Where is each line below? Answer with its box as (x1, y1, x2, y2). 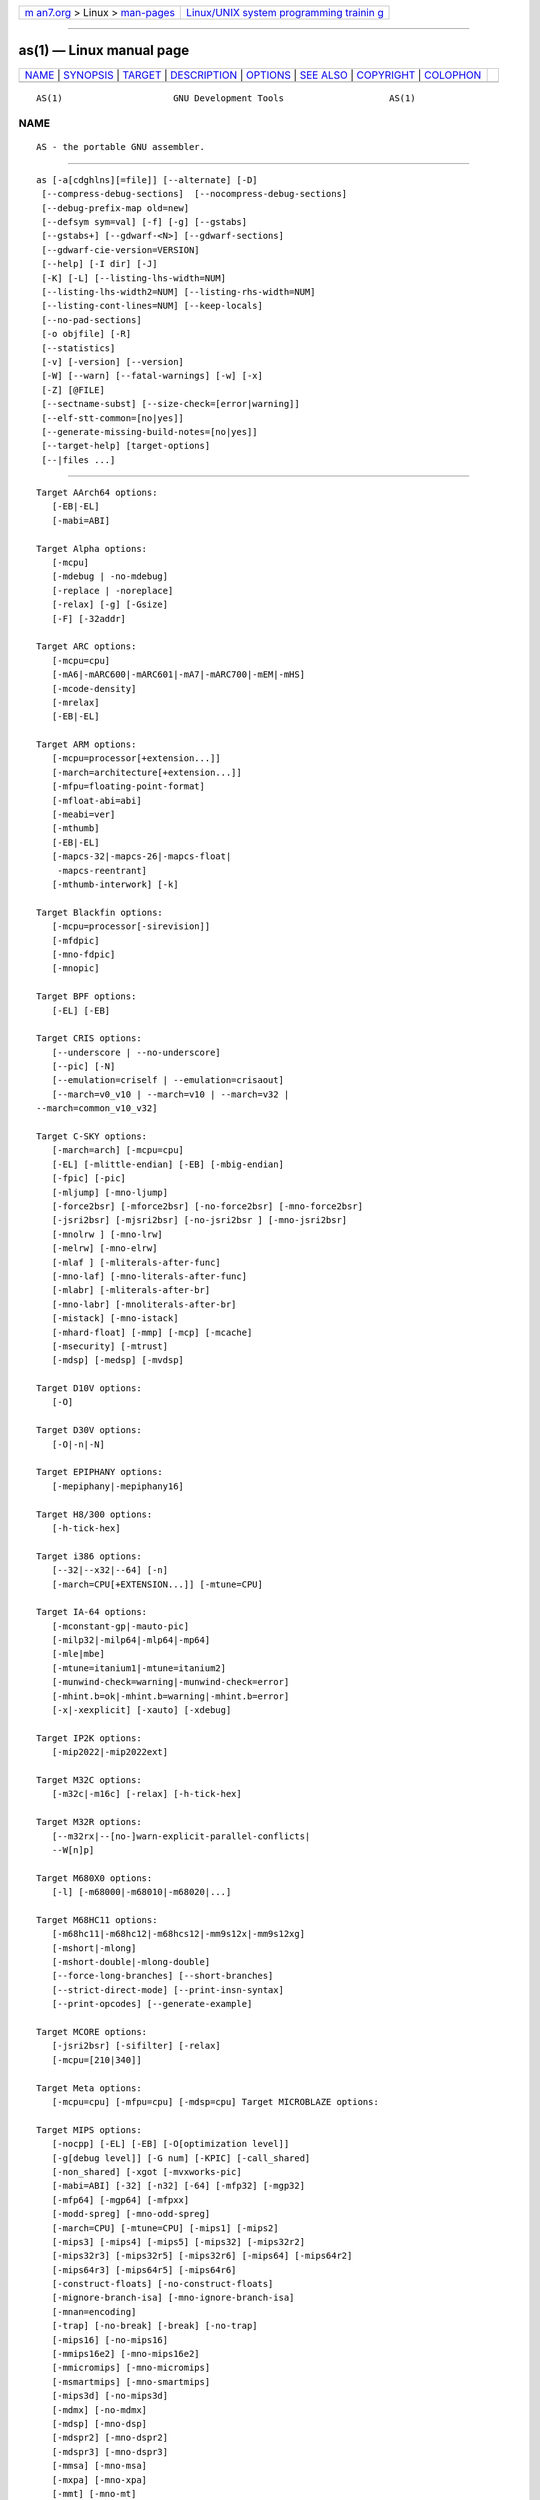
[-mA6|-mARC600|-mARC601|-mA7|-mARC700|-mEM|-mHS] (51, 669, 305, 680)
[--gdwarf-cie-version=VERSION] (41, 244, 200, 255)
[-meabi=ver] (51, 809, 116, 820)
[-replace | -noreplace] (51, 585, 174, 596)
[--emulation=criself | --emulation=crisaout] (51, 1075, 285, 1086)
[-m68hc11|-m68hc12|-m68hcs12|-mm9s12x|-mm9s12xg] (51, 1928, 305, 1940)
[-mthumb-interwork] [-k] (51, 879, 179, 890)
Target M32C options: (36, 1775, 142, 1785)
